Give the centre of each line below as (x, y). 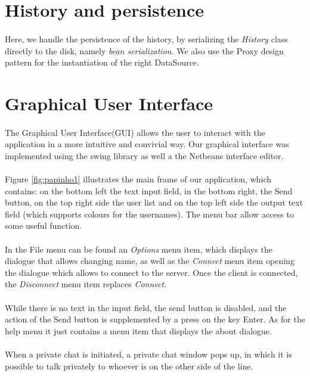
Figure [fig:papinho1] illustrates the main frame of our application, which (138, 179)
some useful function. (44, 226)
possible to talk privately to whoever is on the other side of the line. (129, 366)
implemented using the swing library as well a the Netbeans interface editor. (144, 155)
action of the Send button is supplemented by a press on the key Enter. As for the (155, 319)
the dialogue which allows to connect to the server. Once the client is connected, (151, 272)
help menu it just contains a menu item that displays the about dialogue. (138, 330)
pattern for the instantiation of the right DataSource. (102, 62)
